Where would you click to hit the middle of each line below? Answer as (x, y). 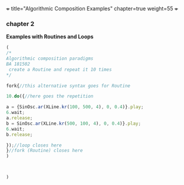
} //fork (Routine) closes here (45, 151)
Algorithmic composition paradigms (50, 59)
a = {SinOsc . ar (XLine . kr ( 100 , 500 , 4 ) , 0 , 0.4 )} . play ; (75, 107)
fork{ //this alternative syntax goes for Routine (68, 86)
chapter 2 (20, 24)
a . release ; (19, 118)
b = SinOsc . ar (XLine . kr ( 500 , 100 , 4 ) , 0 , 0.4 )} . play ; (74, 124)
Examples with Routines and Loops (50, 37)
